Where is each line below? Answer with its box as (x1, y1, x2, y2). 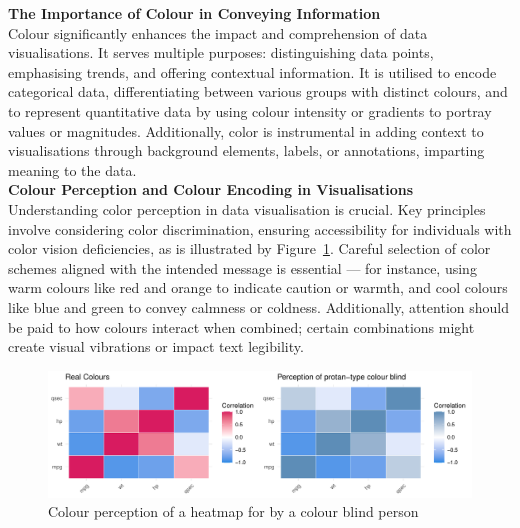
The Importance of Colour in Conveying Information (8, 3, 381, 23)
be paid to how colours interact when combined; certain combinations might (8, 316, 475, 337)
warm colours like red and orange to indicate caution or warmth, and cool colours (8, 277, 508, 298)
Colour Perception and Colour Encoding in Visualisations (8, 179, 414, 200)
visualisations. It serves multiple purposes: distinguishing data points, (8, 42, 434, 63)
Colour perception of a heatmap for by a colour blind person (48, 501, 419, 522)
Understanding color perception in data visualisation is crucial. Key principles (8, 198, 486, 219)
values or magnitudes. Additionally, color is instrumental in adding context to (8, 120, 484, 141)
